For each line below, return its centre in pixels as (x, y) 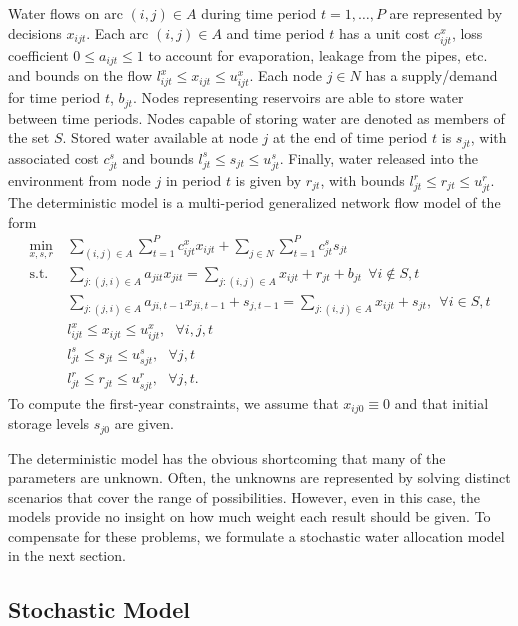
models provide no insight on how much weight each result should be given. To (249, 516)
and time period (275, 32)
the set (29, 137)
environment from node (79, 180)
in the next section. (67, 555)
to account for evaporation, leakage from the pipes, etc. (318, 54)
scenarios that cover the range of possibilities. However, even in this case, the (244, 496)
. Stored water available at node (160, 137)
